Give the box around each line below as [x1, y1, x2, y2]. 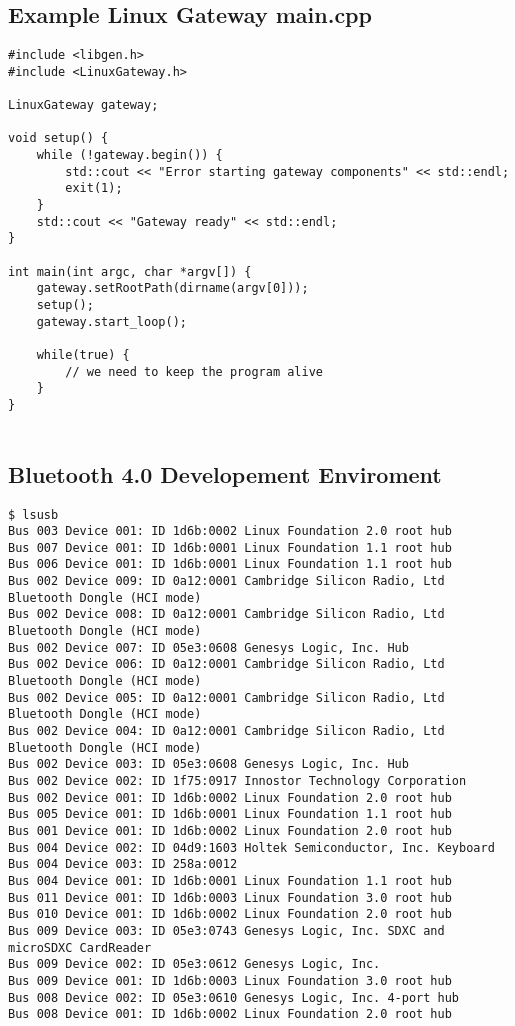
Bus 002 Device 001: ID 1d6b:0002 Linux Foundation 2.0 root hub [8, 790, 452, 805]
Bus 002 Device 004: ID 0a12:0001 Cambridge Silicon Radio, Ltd [8, 724, 445, 739]
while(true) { [36, 348, 130, 363]
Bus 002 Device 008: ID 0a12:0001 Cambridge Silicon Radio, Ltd [8, 607, 445, 622]
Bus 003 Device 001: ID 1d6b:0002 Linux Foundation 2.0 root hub [8, 524, 452, 539]
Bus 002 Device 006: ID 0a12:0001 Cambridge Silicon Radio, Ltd [8, 657, 445, 672]
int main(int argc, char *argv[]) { [8, 264, 252, 279]
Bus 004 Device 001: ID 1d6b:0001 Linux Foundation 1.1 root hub [8, 873, 452, 888]
